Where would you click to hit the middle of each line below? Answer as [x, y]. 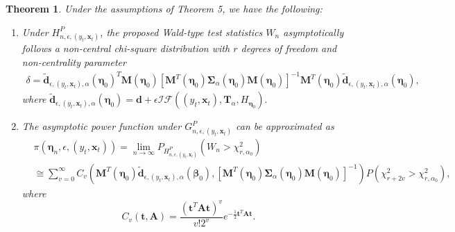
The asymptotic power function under [102, 126]
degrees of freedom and [289, 48]
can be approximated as [285, 126]
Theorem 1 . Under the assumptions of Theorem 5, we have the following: [164, 8]
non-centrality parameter [74, 61]
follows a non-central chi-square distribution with [126, 48]
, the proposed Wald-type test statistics [181, 32]
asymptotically [314, 32]
